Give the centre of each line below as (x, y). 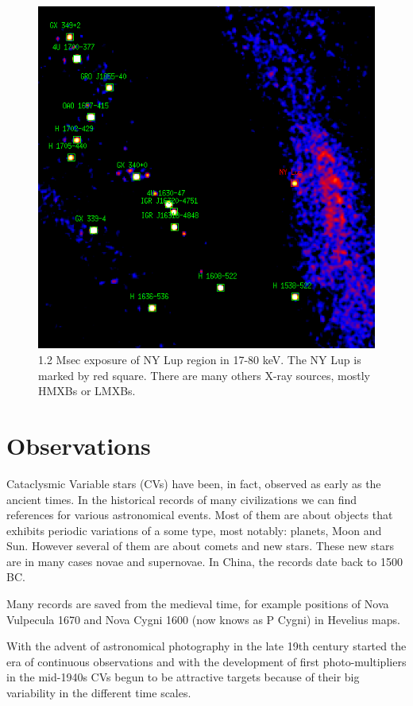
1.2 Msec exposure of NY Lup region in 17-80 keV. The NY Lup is (200, 360)
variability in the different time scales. (99, 693)
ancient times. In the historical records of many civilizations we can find (182, 499)
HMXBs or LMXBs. (87, 391)
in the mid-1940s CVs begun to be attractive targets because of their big (183, 677)
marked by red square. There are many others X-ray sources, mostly (204, 375)
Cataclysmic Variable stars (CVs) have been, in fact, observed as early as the (194, 483)
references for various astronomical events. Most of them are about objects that (200, 515)
